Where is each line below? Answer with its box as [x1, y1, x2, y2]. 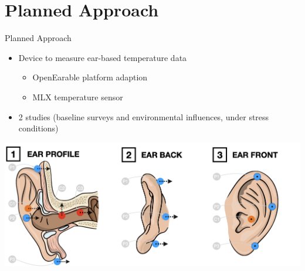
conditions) [18, 122, 59, 134]
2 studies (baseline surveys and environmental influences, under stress [18, 110, 269, 123]
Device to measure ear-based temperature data [18, 51, 187, 63]
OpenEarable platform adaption [32, 71, 148, 83]
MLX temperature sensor [32, 90, 123, 103]
